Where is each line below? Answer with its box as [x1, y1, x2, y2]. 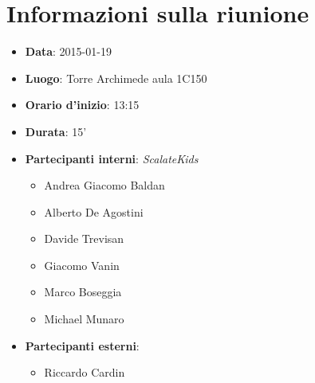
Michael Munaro [44, 311, 124, 327]
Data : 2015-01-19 [25, 43, 112, 60]
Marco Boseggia [44, 283, 122, 300]
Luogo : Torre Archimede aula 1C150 [25, 69, 207, 86]
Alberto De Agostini [44, 203, 144, 220]
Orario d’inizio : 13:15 [25, 96, 140, 113]
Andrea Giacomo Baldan [44, 177, 165, 193]
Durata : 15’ [25, 123, 87, 139]
